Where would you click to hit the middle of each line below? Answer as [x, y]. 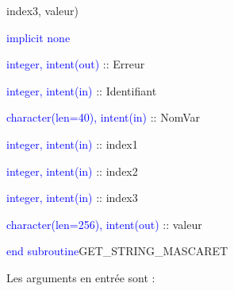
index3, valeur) [43, 10]
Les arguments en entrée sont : [81, 277]
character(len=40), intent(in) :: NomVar [103, 117]
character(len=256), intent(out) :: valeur [104, 224]
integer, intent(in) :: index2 [72, 171]
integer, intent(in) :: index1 [72, 144]
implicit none [38, 37]
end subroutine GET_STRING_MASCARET [117, 251]
